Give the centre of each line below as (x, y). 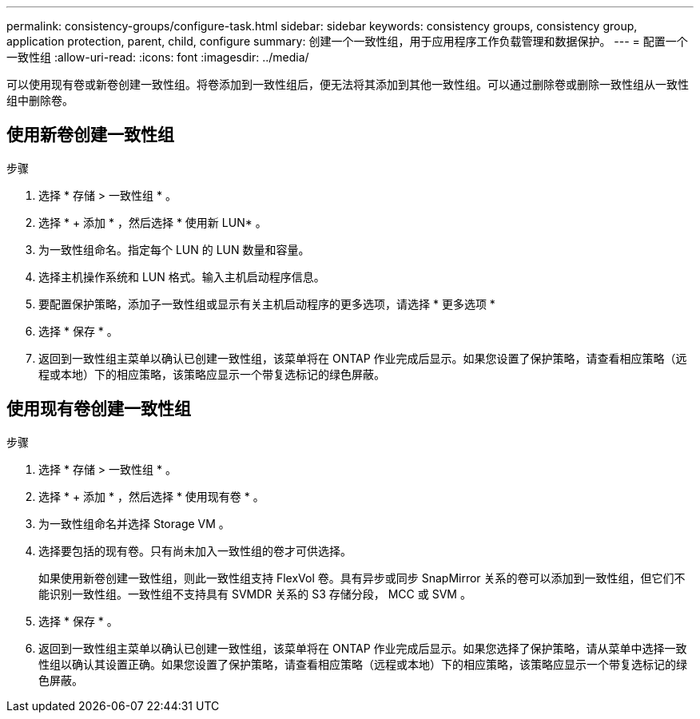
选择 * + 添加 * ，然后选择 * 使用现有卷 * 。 (151, 496)
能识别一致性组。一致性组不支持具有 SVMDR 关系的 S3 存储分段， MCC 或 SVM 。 (255, 594)
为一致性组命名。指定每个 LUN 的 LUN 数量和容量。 (174, 249)
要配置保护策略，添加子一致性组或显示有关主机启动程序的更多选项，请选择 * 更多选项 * (267, 304)
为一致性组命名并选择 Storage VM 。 (134, 523)
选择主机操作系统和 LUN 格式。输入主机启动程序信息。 (182, 276)
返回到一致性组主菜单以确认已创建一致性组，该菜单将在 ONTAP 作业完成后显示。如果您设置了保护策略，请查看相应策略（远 (363, 358)
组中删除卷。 (40, 100)
